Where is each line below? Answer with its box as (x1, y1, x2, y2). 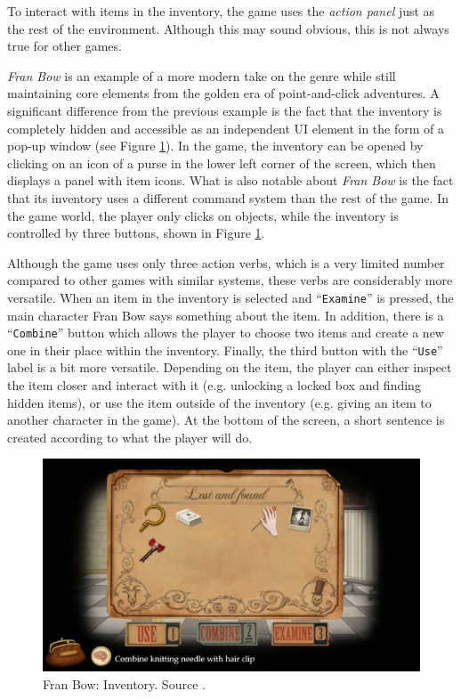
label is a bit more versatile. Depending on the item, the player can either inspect (7, 358, 452, 377)
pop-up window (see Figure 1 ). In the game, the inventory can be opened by (7, 136, 424, 155)
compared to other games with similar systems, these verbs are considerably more (7, 271, 453, 289)
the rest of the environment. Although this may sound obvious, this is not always (7, 19, 449, 37)
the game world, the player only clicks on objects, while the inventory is (7, 206, 399, 224)
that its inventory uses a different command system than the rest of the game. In (7, 188, 449, 207)
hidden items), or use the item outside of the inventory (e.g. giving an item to (7, 393, 432, 411)
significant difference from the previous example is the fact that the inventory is (7, 101, 442, 119)
